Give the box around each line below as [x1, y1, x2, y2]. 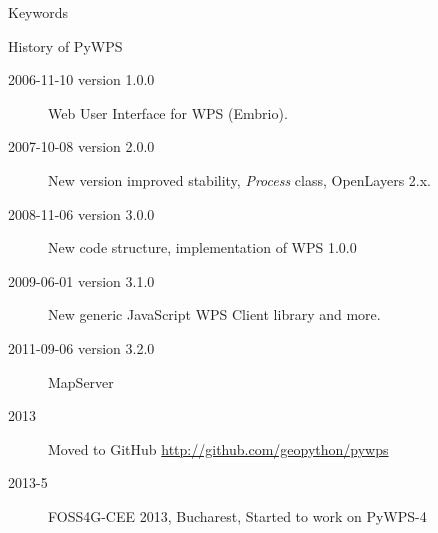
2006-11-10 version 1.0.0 [8, 69, 155, 90]
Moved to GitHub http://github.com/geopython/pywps [48, 438, 389, 459]
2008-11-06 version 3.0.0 [8, 203, 155, 224]
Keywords [8, 2, 69, 22]
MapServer [48, 371, 114, 392]
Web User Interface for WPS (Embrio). [48, 102, 288, 123]
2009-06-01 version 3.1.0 [8, 270, 155, 291]
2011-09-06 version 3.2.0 [8, 337, 155, 358]
